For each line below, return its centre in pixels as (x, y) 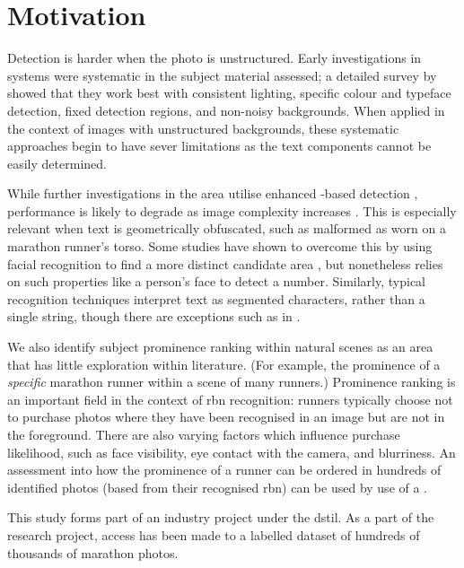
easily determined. (57, 163)
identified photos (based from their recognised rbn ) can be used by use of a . (218, 487)
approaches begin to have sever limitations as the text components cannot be (219, 146)
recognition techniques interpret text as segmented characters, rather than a (216, 298)
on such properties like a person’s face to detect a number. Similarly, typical (217, 281)
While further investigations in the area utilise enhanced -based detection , (213, 193)
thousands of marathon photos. (93, 552)
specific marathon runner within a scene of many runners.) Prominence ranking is (232, 382)
